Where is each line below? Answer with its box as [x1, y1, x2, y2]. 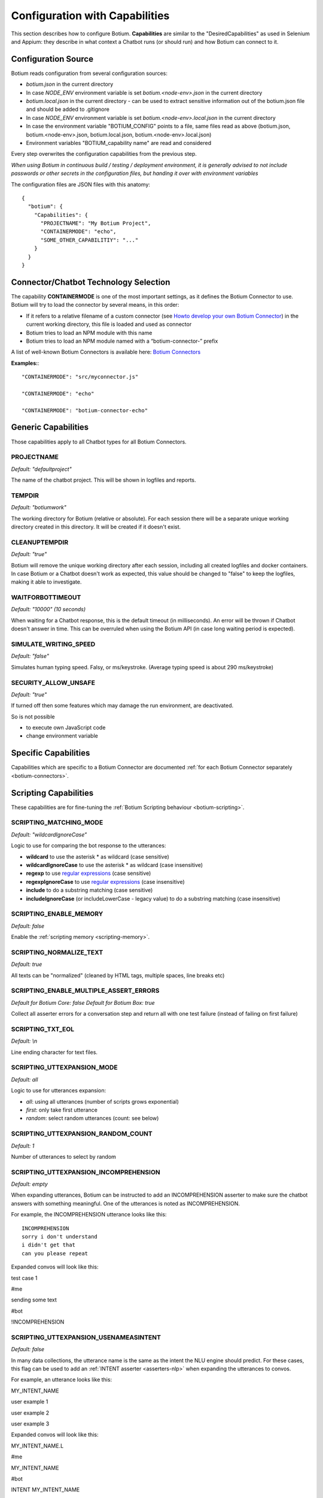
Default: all [11, 1076, 38, 1083]
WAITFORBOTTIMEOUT [11, 593, 81, 602]
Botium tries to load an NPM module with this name [26, 329, 153, 336]
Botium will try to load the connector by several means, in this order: [11, 301, 179, 309]
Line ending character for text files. [11, 1049, 98, 1056]
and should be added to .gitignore [26, 105, 110, 113]
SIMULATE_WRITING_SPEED [11, 640, 96, 648]
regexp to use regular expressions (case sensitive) [26, 869, 151, 877]
